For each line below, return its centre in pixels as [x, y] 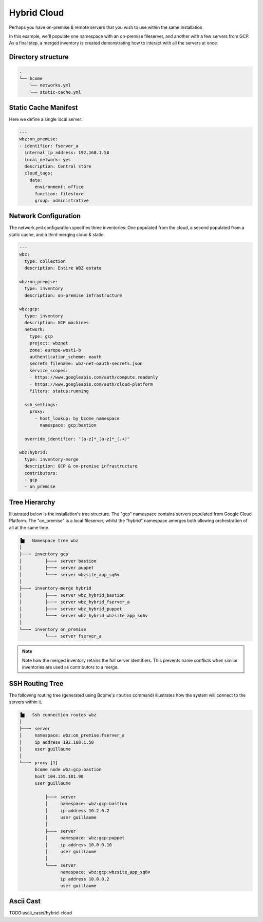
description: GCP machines [57, 323]
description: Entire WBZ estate [63, 268]
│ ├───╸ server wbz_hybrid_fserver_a [75, 602]
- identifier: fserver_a [49, 146]
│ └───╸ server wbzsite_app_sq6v [69, 575]
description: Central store [58, 166]
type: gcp [41, 336]
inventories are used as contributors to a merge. [70, 667]
